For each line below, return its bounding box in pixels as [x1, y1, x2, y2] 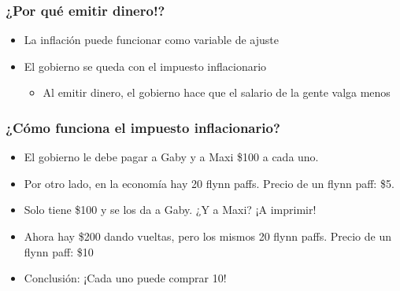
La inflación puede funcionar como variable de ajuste [24, 31, 279, 48]
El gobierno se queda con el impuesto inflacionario [24, 57, 267, 74]
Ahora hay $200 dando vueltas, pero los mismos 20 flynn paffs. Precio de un [24, 228, 391, 244]
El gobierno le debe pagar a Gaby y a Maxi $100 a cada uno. [24, 149, 319, 165]
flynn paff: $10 [24, 243, 94, 260]
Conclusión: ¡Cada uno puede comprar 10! [24, 270, 227, 286]
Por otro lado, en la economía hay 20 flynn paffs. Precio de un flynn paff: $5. [24, 175, 394, 191]
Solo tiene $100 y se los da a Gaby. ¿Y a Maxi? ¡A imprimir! [24, 201, 317, 218]
